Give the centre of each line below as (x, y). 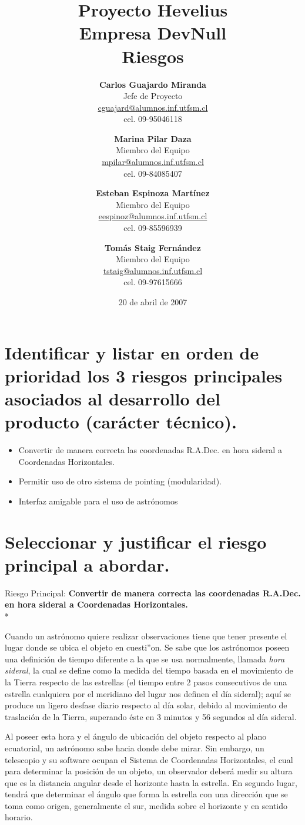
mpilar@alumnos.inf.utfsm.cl (153, 162)
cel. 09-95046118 (153, 119)
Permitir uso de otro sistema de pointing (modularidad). (120, 481)
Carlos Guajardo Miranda (153, 84)
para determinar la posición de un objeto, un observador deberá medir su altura (149, 771)
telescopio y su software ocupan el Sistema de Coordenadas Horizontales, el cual (149, 759)
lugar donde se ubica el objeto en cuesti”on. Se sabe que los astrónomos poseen (147, 647)
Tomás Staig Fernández (153, 247)
